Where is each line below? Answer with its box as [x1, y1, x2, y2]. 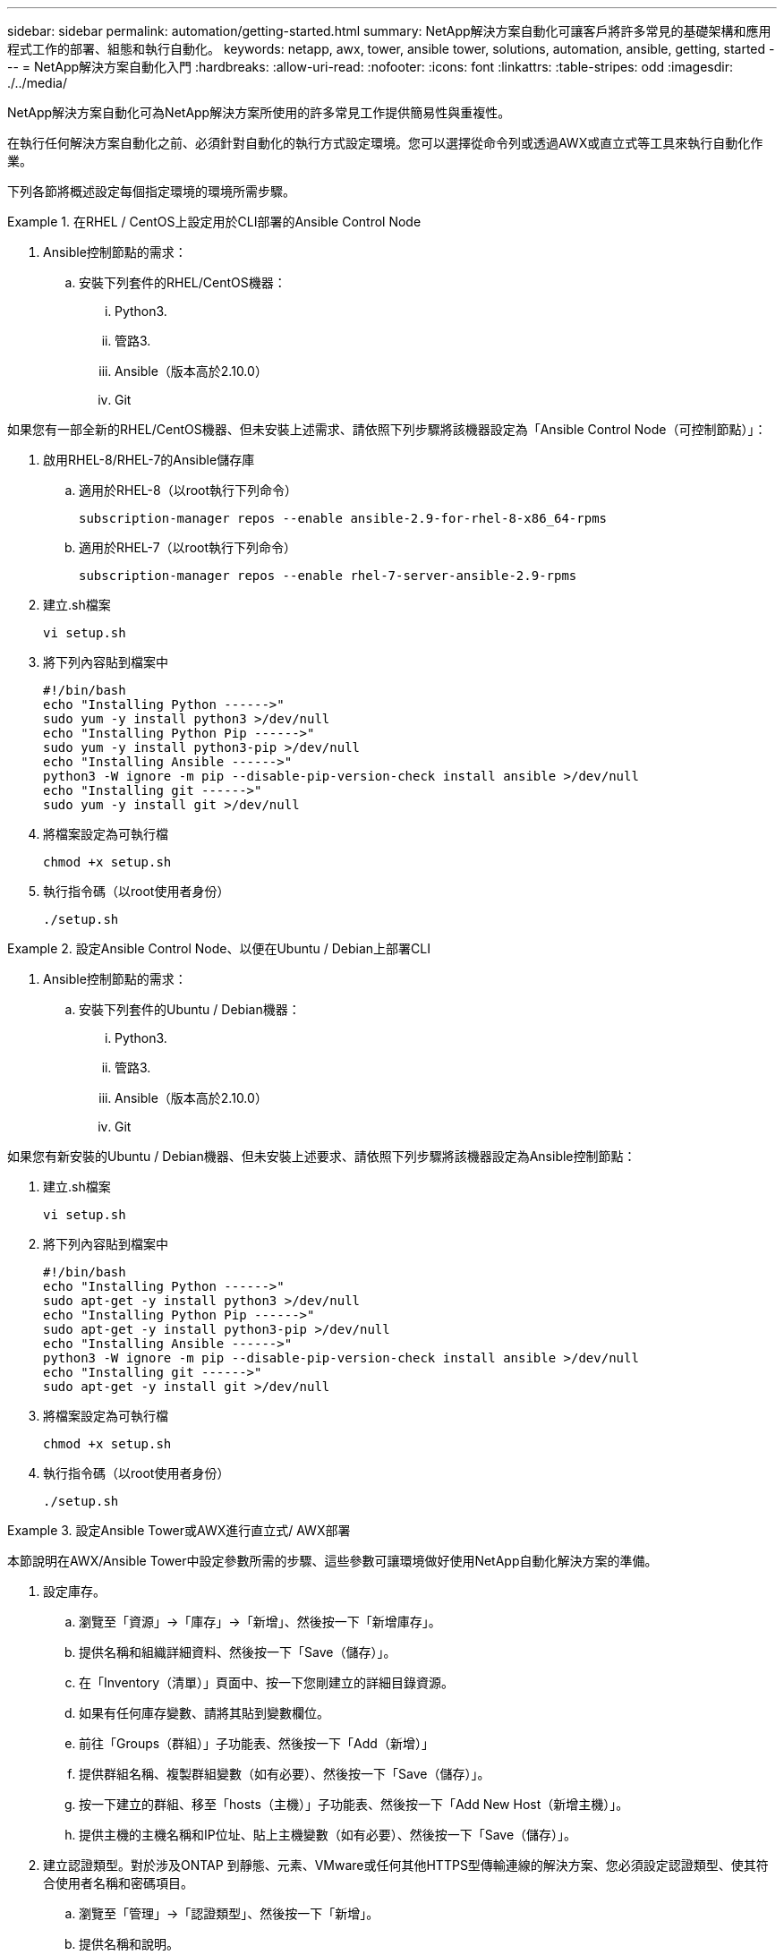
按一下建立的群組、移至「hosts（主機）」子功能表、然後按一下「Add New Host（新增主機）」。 [79, 1797, 629, 1812]
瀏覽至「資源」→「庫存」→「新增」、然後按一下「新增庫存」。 [79, 1614, 441, 1629]
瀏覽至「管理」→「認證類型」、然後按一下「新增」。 [79, 1906, 379, 1921]
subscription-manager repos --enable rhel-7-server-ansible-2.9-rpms [79, 568, 577, 583]
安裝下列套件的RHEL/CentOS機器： [79, 275, 286, 290]
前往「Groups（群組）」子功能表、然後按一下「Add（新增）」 [79, 1736, 434, 1751]
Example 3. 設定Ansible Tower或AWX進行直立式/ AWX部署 [7, 1523, 351, 1538]
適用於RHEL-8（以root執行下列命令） [79, 482, 298, 498]
